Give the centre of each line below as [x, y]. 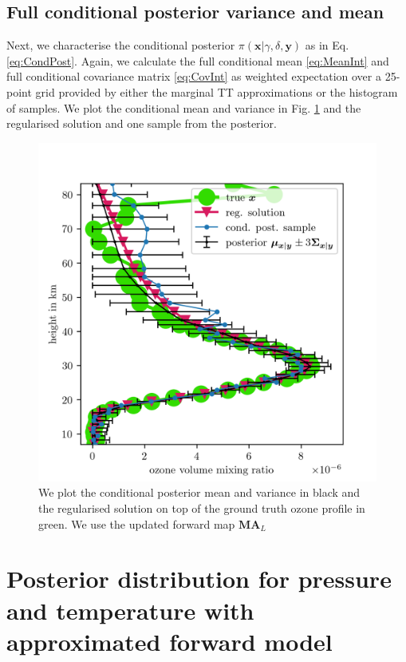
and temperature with [130, 610]
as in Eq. [327, 45]
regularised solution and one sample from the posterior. [142, 123]
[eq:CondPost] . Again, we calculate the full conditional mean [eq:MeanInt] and [198, 60]
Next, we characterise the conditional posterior [121, 45]
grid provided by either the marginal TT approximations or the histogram [217, 91]
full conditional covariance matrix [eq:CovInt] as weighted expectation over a [194, 76]
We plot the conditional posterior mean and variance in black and [199, 492]
